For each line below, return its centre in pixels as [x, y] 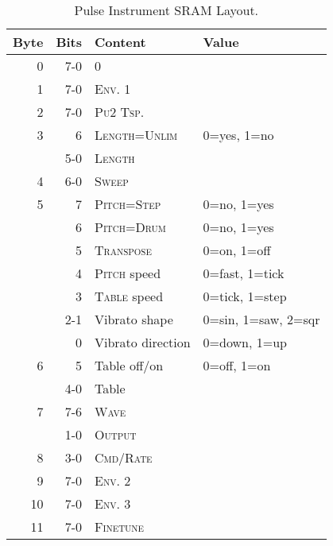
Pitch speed [128, 273]
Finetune [120, 527]
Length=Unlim [136, 135]
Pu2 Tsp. [120, 112]
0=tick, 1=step [245, 296]
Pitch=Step [128, 204]
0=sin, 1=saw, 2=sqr [261, 319]
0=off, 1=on [237, 365]
